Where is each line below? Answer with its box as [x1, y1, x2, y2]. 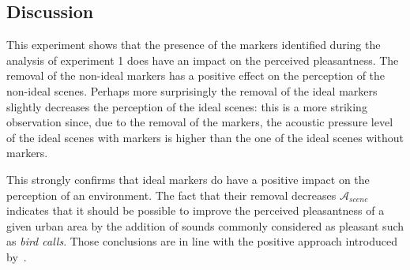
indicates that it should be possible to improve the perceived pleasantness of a [6, 202, 385, 219]
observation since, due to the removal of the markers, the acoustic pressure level [6, 114, 393, 130]
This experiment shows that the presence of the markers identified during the [6, 36, 381, 53]
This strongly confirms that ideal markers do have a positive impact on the [6, 171, 370, 187]
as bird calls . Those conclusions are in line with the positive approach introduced [6, 233, 397, 249]
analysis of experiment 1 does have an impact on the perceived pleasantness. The [6, 51, 399, 68]
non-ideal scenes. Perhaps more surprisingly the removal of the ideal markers [6, 82, 378, 99]
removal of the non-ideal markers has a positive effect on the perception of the [6, 67, 386, 84]
